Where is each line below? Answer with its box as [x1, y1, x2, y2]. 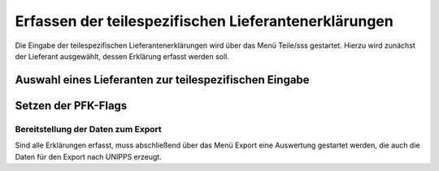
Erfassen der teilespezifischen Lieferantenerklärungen [15, 12, 393, 30]
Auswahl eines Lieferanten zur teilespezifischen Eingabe [15, 73, 310, 87]
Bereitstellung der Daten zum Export [15, 123, 162, 135]
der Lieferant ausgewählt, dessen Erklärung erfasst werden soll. [15, 51, 229, 61]
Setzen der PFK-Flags [15, 98, 128, 113]
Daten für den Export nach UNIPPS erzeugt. [15, 152, 162, 161]
